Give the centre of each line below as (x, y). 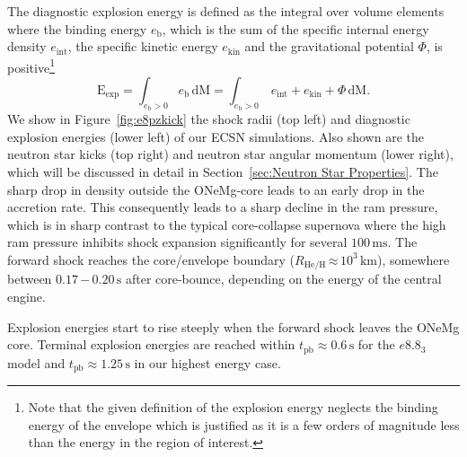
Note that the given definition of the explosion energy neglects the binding (233, 407)
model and (36, 362)
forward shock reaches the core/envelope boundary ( (151, 259)
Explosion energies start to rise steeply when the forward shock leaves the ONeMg (233, 326)
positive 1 (31, 66)
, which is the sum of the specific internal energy (295, 28)
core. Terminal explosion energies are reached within (151, 344)
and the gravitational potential (329, 46)
